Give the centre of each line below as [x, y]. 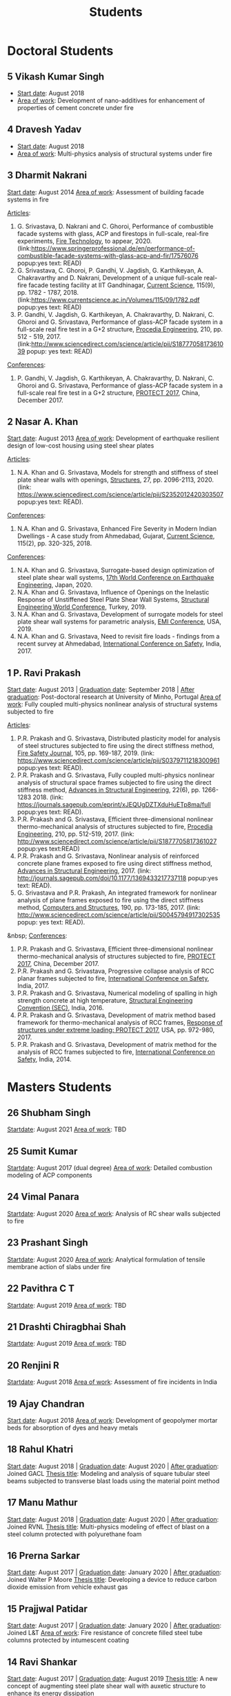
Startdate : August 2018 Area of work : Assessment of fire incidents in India [112, 1382]
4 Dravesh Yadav [44, 130]
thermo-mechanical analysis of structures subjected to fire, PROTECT [116, 956]
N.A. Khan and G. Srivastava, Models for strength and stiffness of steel [118, 473]
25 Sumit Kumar [42, 1151]
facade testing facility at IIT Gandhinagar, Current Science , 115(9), [122, 285]
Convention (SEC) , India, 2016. [61, 1008]
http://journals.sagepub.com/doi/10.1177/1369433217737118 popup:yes [118, 878]
